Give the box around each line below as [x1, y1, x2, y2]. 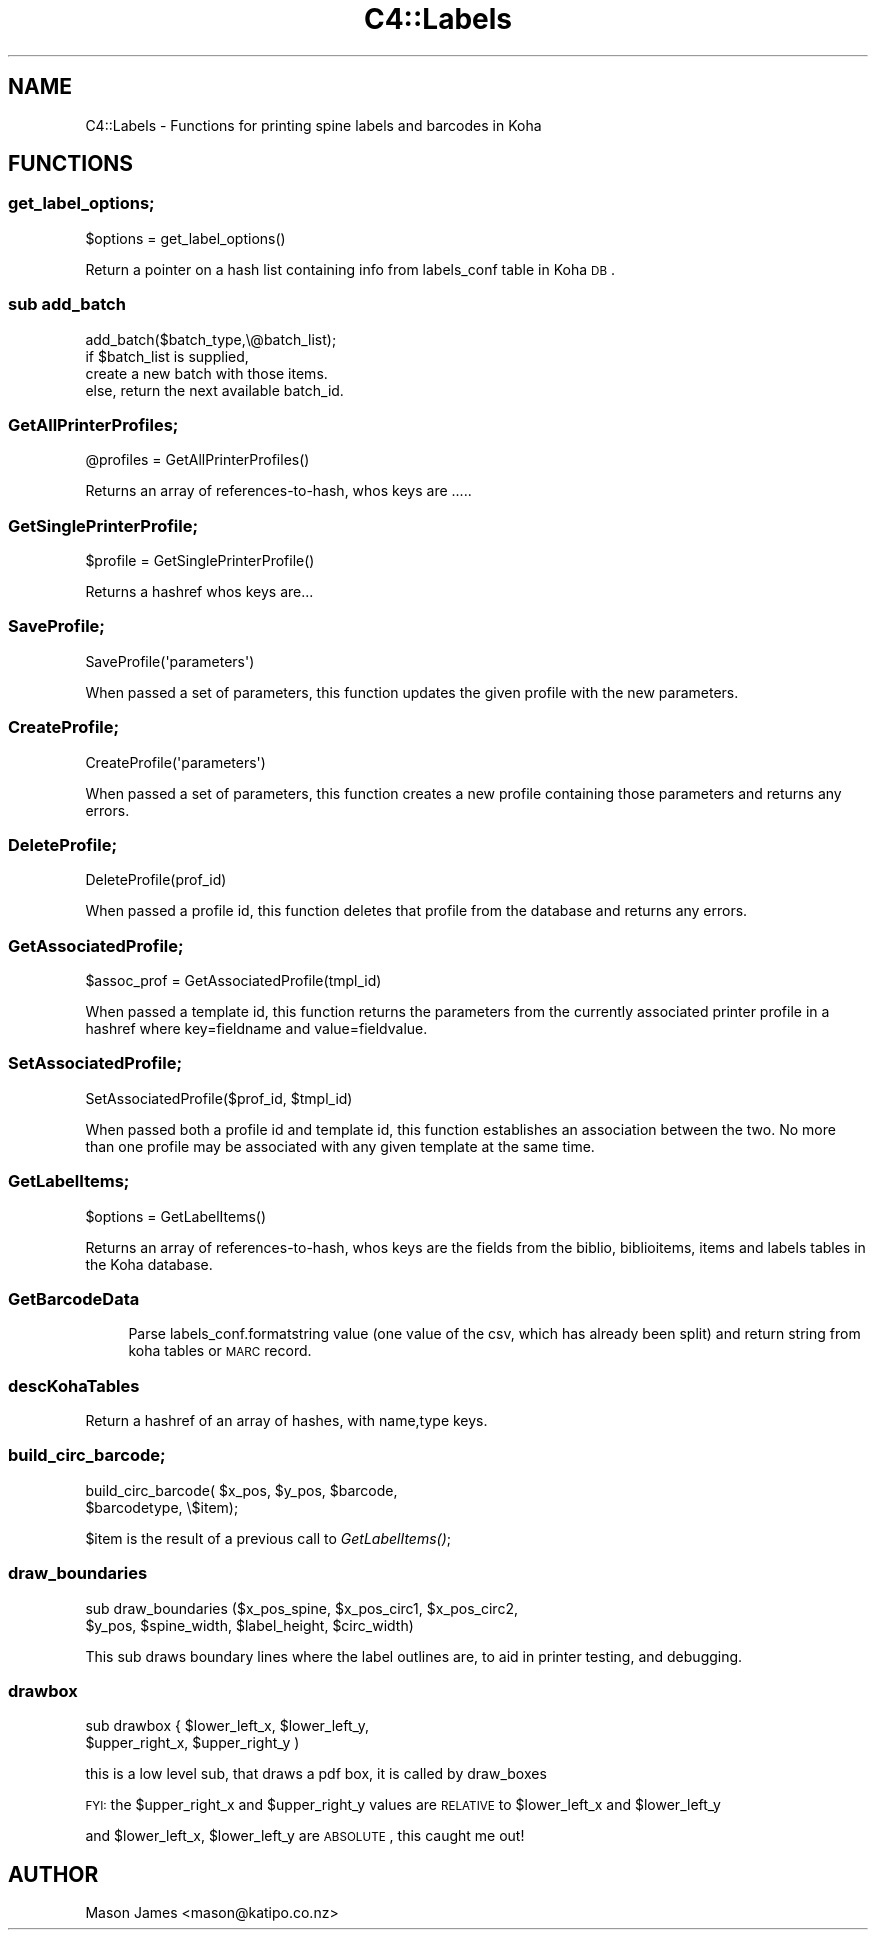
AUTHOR [8, 1861, 99, 1887]
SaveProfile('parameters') [85, 652, 255, 670]
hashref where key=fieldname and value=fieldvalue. [85, 1020, 428, 1038]
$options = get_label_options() [85, 229, 286, 247]
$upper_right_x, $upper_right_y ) [85, 1734, 300, 1752]
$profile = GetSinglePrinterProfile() [85, 552, 315, 570]
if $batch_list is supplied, [85, 347, 249, 365]
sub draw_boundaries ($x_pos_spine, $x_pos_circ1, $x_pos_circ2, [85, 1599, 518, 1617]
